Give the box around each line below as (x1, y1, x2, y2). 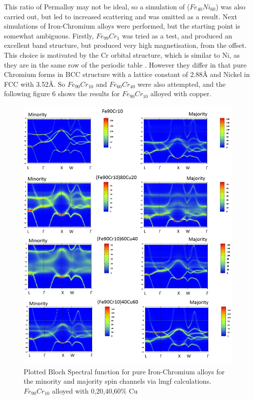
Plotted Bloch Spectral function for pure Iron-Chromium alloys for (24, 366, 225, 376)
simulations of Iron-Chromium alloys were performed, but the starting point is (4, 21, 240, 31)
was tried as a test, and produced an (122, 30, 232, 40)
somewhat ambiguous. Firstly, (4, 30, 94, 40)
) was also (216, 1, 246, 11)
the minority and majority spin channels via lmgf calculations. (24, 376, 212, 386)
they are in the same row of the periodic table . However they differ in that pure (4, 59, 247, 70)
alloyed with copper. (150, 88, 212, 99)
